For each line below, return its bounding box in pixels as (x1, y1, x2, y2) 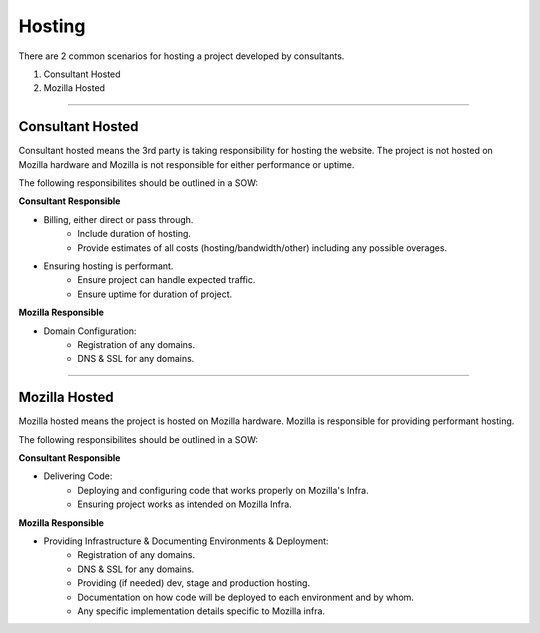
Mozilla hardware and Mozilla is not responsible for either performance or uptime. (18, 158, 355, 170)
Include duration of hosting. (77, 228, 192, 240)
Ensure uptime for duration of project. (77, 288, 233, 300)
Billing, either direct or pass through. (43, 213, 194, 225)
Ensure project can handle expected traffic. (77, 274, 256, 286)
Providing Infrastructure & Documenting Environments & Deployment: (43, 535, 329, 547)
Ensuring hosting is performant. (43, 260, 174, 272)
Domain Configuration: (43, 325, 137, 337)
